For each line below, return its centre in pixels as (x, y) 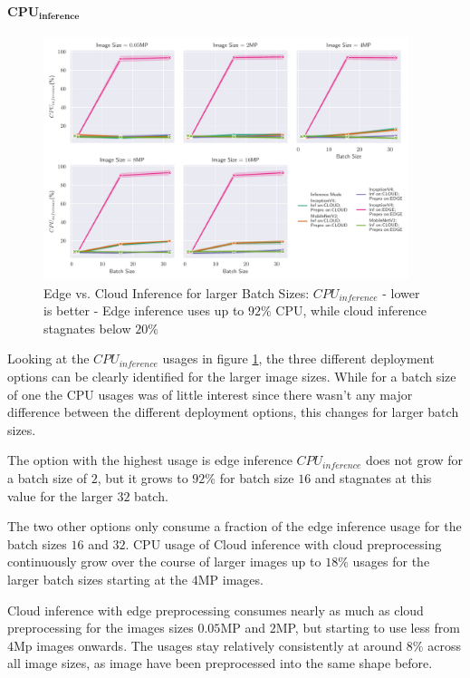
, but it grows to (143, 478)
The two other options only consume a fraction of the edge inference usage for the (235, 526)
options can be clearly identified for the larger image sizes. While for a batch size (232, 377)
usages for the (391, 562)
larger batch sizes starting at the (98, 579)
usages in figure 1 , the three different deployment (298, 358)
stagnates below (87, 328)
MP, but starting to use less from (368, 628)
